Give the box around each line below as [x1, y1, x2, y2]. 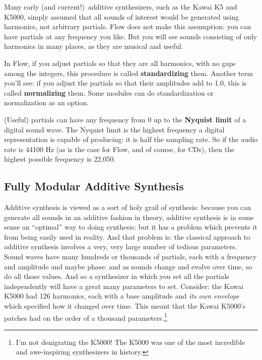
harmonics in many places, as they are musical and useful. [4, 41, 183, 51]
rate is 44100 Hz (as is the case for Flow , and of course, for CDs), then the [4, 143, 235, 154]
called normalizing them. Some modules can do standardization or [4, 87, 214, 98]
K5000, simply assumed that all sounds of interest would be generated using [4, 11, 239, 22]
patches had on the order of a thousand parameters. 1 [4, 311, 167, 323]
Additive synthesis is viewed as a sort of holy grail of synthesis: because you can [4, 202, 251, 212]
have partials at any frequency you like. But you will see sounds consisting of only [4, 31, 257, 41]
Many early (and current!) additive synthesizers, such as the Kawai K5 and [4, 2, 237, 12]
